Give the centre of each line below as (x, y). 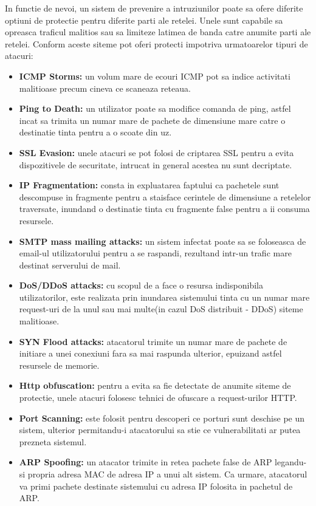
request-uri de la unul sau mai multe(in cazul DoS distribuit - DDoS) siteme (161, 309)
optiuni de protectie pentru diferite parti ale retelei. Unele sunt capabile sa (144, 20)
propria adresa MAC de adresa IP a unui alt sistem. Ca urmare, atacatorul (167, 474)
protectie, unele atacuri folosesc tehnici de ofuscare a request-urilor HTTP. (158, 398)
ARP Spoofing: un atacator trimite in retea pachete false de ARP (146, 462)
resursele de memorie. (59, 365)
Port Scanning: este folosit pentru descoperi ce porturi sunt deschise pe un (162, 418)
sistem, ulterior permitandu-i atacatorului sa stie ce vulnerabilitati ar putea (160, 430)
